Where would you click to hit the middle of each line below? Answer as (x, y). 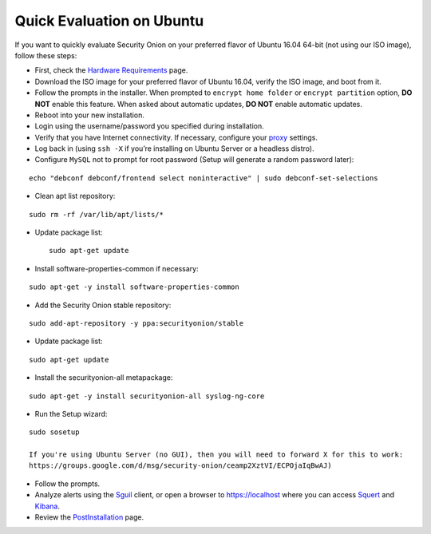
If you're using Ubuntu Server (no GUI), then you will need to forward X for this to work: (216, 455)
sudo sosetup (54, 432)
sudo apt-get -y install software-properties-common (134, 287)
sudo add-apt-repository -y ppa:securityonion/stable (136, 323)
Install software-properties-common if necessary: (117, 268)
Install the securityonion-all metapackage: (104, 378)
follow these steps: (46, 55)
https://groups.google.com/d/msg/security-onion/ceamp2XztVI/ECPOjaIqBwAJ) (180, 466)
